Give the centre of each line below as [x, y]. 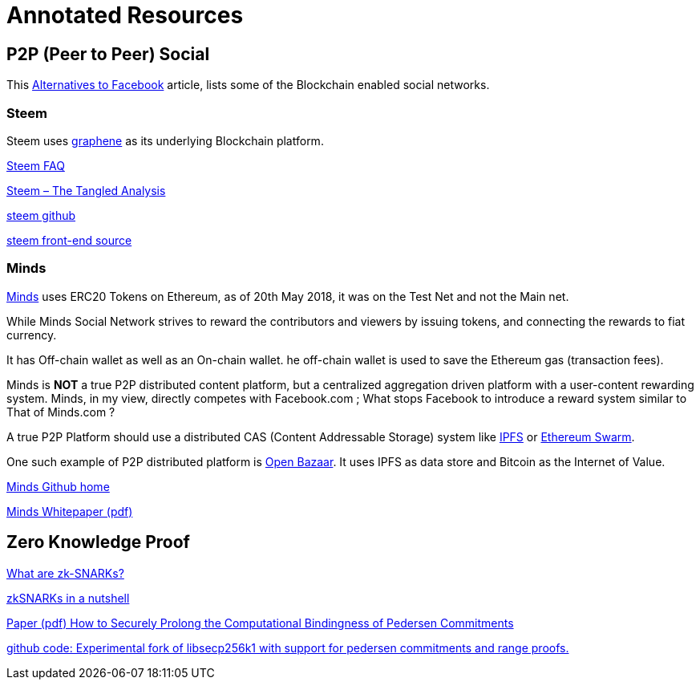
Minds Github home [58, 486]
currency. [32, 335]
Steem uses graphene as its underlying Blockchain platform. [165, 140]
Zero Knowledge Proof [98, 542]
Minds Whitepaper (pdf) [70, 511]
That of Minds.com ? [61, 412]
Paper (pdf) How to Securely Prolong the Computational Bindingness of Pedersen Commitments [260, 623]
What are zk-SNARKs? [65, 573]
